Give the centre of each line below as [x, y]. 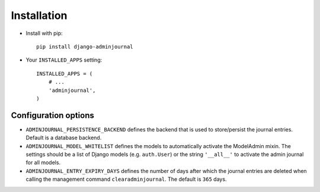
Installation [39, 15]
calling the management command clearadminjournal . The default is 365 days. [126, 179]
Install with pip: [44, 33]
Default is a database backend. [64, 138]
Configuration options [53, 115]
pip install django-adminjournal [85, 47]
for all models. [43, 162]
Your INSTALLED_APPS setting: [64, 60]
